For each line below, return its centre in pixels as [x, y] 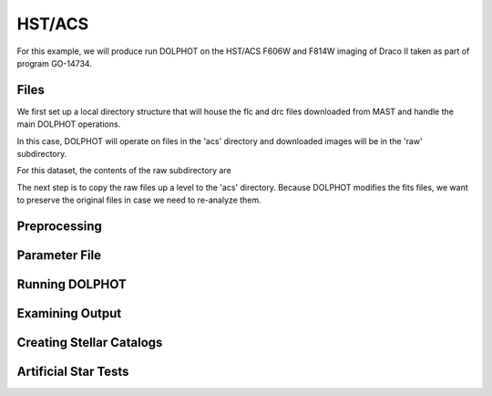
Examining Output [69, 313]
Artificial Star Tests [73, 372]
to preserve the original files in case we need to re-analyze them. [139, 200]
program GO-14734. [55, 63]
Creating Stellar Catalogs [90, 343]
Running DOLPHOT [72, 284]
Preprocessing [59, 226]
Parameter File [59, 255]
